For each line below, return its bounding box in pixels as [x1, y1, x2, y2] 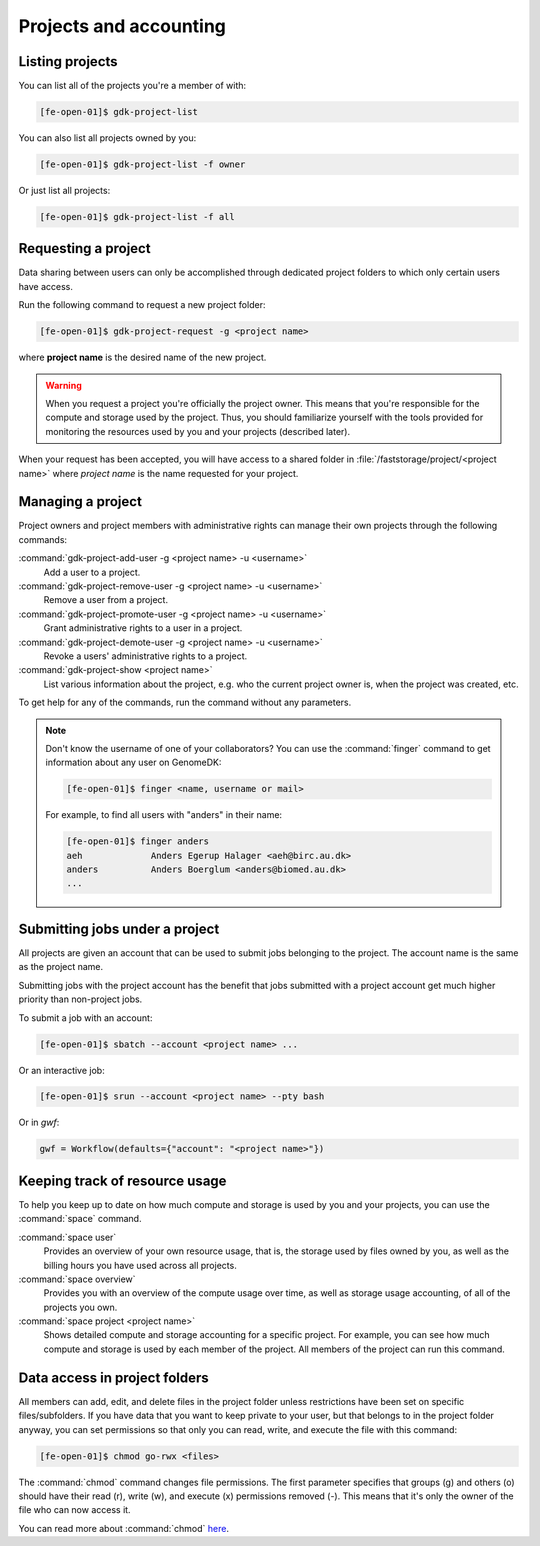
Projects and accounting [18, 15, 227, 37]
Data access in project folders [18, 1369, 209, 1386]
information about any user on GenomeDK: [45, 756, 222, 769]
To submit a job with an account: [18, 1011, 153, 1024]
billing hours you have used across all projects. [43, 1259, 237, 1271]
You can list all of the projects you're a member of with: [18, 80, 247, 92]
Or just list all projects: [18, 185, 111, 196]
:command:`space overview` [18, 1273, 136, 1285]
